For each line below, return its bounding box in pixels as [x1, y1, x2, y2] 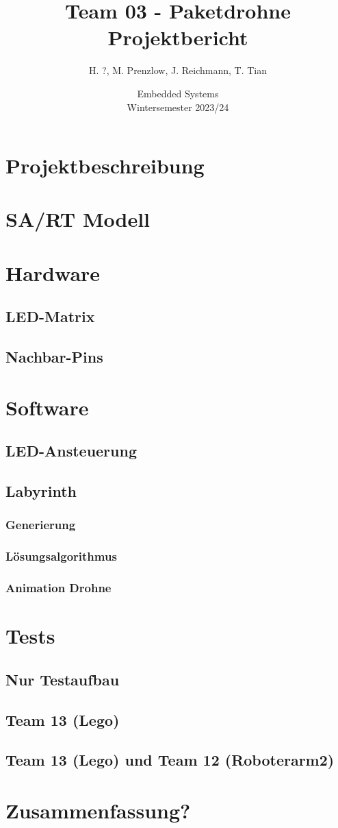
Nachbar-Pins [5, 346, 103, 367]
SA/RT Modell [5, 205, 151, 233]
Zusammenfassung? [5, 796, 191, 824]
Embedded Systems [137, 86, 219, 100]
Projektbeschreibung [5, 151, 205, 180]
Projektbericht [107, 23, 248, 51]
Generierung [5, 516, 76, 533]
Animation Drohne [5, 579, 112, 596]
